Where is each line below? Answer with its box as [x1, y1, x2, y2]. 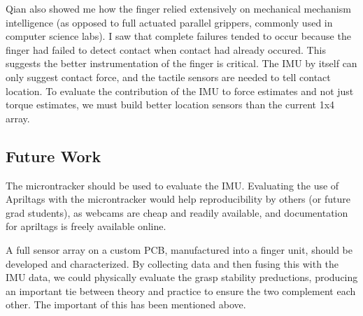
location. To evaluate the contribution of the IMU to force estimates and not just [6, 83, 354, 98]
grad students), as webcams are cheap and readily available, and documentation [6, 205, 348, 220]
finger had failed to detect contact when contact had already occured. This [6, 42, 326, 57]
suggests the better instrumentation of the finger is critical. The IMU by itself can [6, 56, 357, 71]
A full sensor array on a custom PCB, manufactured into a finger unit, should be [6, 242, 353, 257]
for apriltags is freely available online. [6, 219, 166, 234]
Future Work [6, 145, 101, 166]
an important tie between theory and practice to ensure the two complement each [6, 283, 356, 298]
